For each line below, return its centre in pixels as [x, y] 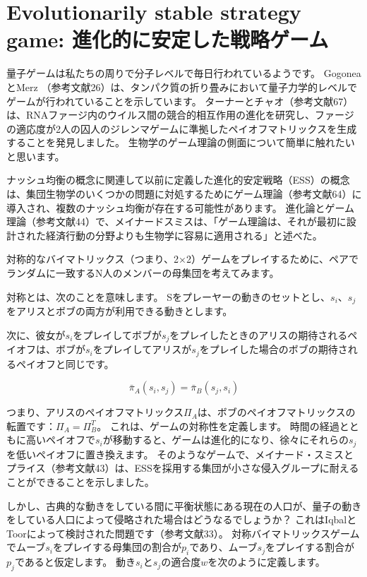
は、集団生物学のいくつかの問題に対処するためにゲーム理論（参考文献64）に [184, 194]
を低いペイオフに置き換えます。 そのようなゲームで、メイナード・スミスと [180, 454]
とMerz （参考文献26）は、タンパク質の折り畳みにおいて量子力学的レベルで [182, 87]
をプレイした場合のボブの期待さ [273, 349]
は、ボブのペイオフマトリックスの [276, 412]
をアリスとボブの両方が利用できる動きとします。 [120, 311]
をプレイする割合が [310, 547]
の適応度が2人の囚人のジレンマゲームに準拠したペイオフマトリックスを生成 [182, 128]
